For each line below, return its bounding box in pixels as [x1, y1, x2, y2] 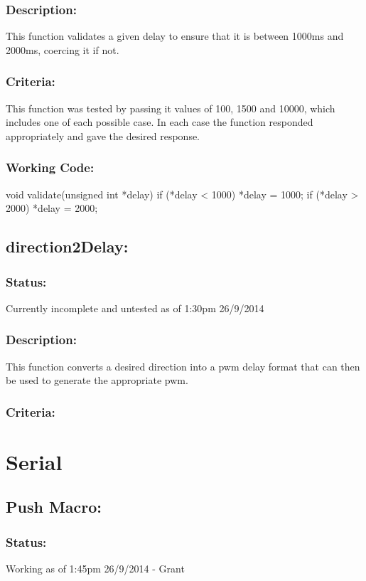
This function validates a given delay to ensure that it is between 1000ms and [6, 28, 344, 43]
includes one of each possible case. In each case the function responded [6, 114, 313, 129]
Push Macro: [6, 496, 102, 518]
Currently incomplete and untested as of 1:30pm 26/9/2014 [6, 300, 264, 315]
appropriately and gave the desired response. [6, 128, 200, 143]
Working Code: [6, 159, 95, 176]
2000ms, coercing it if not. [6, 42, 119, 57]
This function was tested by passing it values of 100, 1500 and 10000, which [6, 100, 335, 115]
